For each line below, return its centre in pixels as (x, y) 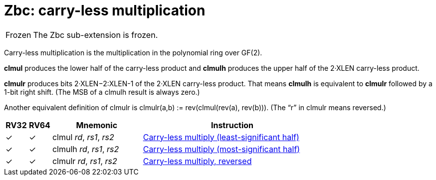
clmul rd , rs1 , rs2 (83, 137)
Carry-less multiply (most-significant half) (221, 149)
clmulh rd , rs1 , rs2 (86, 149)
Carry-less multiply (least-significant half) (221, 137)
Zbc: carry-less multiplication (105, 10)
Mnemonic (97, 125)
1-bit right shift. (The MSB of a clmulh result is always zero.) (102, 92)
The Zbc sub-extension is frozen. (96, 35)
